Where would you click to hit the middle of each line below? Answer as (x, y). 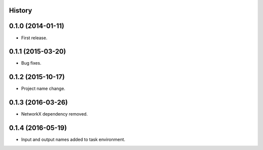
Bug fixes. (31, 63)
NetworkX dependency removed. (54, 114)
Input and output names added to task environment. (73, 140)
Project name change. (43, 89)
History (21, 10)
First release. (34, 38)
